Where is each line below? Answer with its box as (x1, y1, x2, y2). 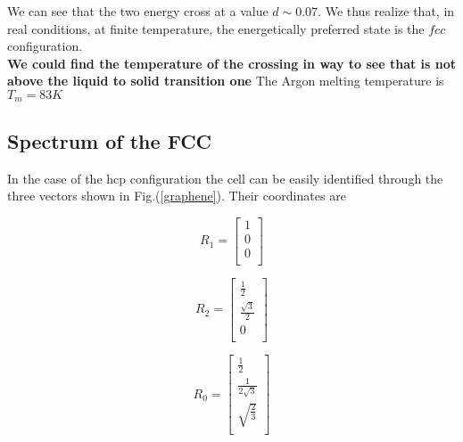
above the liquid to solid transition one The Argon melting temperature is (7, 71, 444, 90)
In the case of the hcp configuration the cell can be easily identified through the (7, 168, 443, 187)
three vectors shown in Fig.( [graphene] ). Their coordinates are (7, 186, 346, 205)
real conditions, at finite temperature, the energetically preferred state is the (7, 19, 425, 37)
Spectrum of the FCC (7, 127, 212, 154)
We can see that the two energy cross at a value (7, 2, 269, 20)
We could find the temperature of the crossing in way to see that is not (7, 53, 457, 72)
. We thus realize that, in (318, 2, 455, 20)
